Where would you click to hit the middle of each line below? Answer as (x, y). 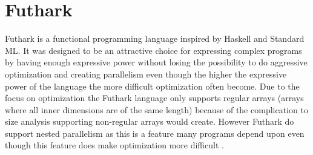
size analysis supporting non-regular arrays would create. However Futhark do (150, 121)
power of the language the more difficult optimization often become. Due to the (152, 86)
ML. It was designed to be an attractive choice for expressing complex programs (153, 50)
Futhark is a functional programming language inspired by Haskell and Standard (155, 38)
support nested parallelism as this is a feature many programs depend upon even (155, 133)
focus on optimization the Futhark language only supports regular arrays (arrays (154, 98)
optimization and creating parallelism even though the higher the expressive (146, 74)
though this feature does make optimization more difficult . (114, 145)
